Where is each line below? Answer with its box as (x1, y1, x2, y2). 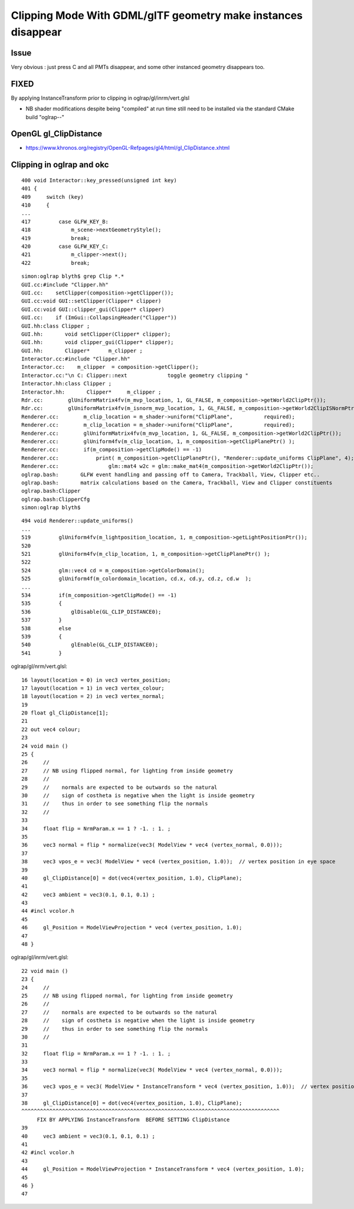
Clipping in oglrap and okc (11, 160, 109, 170)
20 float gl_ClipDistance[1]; (21, 710, 109, 716)
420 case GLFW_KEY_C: (21, 243, 109, 250)
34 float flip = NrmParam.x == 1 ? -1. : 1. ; (21, 825, 171, 832)
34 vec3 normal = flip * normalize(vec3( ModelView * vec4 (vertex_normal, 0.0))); (21, 1067, 283, 1073)
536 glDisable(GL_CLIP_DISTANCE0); (21, 608, 162, 615)
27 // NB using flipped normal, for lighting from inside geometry (21, 767, 233, 774)
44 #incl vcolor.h (21, 907, 75, 915)
